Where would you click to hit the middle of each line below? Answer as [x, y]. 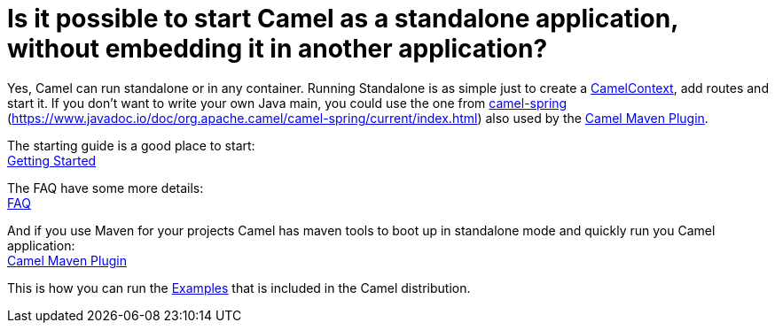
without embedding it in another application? [278, 49]
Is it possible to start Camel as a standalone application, [343, 19]
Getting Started [52, 160]
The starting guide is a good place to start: [131, 145]
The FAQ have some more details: [106, 188]
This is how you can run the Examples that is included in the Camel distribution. [239, 288]
